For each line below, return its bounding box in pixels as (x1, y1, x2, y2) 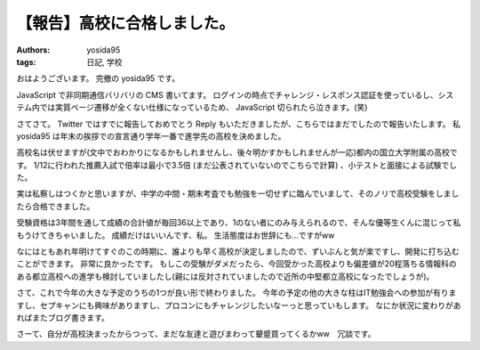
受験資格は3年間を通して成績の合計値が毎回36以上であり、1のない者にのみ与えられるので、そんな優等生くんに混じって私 (16, 217, 461, 228)
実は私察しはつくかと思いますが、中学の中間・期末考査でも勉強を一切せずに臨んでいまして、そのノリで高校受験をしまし (16, 188, 460, 199)
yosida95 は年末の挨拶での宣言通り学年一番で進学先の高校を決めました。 (16, 130, 286, 142)
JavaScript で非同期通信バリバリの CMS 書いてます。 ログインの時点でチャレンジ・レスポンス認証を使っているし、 (16, 89, 439, 100)
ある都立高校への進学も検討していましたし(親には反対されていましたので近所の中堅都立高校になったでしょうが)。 (16, 271, 435, 281)
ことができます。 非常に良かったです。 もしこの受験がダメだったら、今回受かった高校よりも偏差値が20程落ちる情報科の (16, 258, 457, 269)
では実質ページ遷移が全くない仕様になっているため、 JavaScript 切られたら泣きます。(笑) (39, 102, 368, 113)
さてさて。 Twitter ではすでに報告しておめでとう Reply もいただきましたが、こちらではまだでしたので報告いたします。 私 (16, 118, 461, 129)
